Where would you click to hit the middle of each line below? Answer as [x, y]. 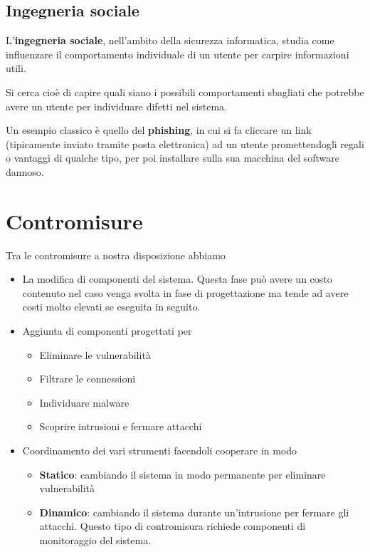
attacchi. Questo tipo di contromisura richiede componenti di [173, 526]
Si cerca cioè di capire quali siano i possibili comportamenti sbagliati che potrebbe [185, 92]
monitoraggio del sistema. [95, 540]
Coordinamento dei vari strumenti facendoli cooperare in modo [160, 451]
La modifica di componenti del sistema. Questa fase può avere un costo [177, 279]
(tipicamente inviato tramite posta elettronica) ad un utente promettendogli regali [185, 144]
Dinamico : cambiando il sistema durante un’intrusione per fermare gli [194, 512]
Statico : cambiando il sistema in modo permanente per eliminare [183, 474]
